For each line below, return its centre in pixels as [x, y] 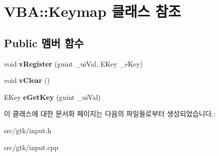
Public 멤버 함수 [44, 42]
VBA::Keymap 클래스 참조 [93, 11]
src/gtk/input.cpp [31, 147]
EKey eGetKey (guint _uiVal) [53, 97]
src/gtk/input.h [28, 130]
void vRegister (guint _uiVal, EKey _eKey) [74, 63]
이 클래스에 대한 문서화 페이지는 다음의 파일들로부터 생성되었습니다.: [110, 114]
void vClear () [27, 80]
